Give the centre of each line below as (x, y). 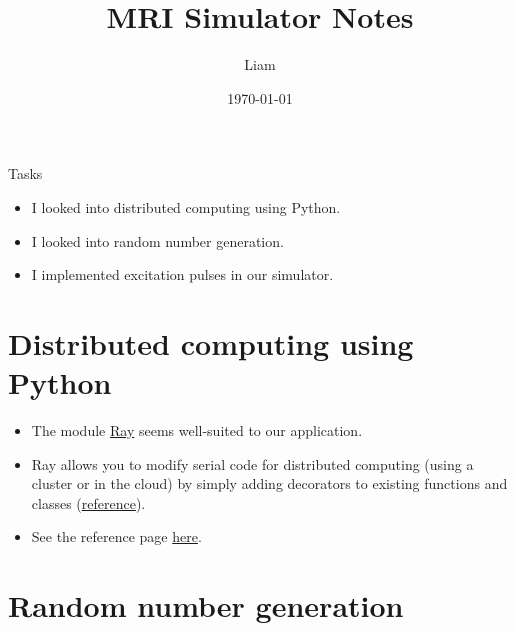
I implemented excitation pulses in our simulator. (182, 274)
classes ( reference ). (88, 502)
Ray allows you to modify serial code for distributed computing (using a (252, 463)
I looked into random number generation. (157, 240)
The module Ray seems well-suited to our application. (197, 430)
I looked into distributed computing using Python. (186, 206)
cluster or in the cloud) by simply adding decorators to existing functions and (269, 483)
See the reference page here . (116, 536)
